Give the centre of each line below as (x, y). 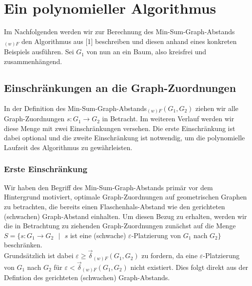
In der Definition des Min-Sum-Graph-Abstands (76, 108)
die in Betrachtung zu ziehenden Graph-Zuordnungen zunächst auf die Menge (120, 226)
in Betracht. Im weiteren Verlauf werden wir (168, 119)
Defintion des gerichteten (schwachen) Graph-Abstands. (87, 277)
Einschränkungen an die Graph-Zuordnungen (120, 87)
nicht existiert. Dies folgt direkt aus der (189, 267)
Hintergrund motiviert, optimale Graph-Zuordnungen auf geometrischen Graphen (126, 197)
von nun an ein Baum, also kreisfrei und (146, 52)
